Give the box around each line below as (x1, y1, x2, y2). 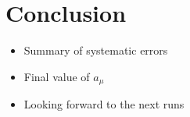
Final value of (23, 68, 90, 84)
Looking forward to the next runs (23, 96, 185, 112)
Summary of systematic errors (23, 42, 168, 58)
